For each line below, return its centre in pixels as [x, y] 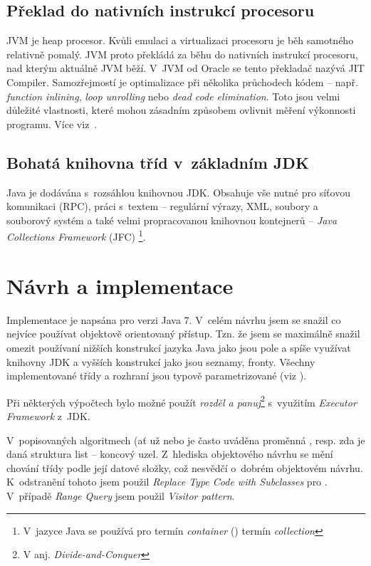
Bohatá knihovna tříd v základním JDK [158, 162]
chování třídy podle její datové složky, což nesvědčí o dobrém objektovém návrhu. [185, 467]
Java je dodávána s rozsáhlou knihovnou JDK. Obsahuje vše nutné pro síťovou [178, 192]
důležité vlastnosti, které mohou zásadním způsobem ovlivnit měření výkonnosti [181, 110]
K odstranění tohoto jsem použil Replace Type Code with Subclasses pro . [167, 482]
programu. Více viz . [52, 124]
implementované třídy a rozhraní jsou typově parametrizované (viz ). [157, 376]
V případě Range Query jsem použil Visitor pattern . [121, 495]
